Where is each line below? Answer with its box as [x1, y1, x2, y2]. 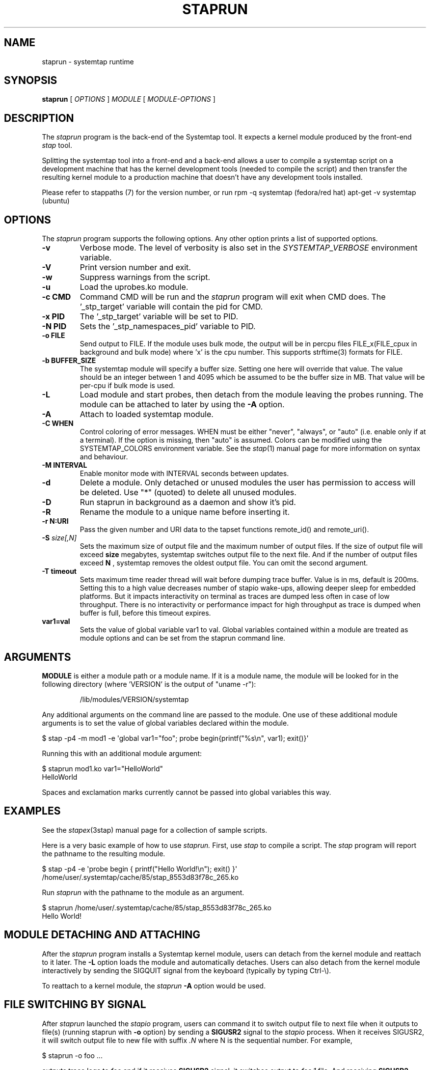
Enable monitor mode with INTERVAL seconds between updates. [80, 469, 289, 478]
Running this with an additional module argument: [42, 749, 202, 758]
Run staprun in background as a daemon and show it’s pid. [80, 497, 296, 507]
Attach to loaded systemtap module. [80, 409, 214, 420]
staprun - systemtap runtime [42, 57, 134, 66]
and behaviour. [80, 452, 128, 461]
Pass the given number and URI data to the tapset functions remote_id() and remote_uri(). [80, 525, 369, 534]
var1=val [42, 617, 70, 626]
